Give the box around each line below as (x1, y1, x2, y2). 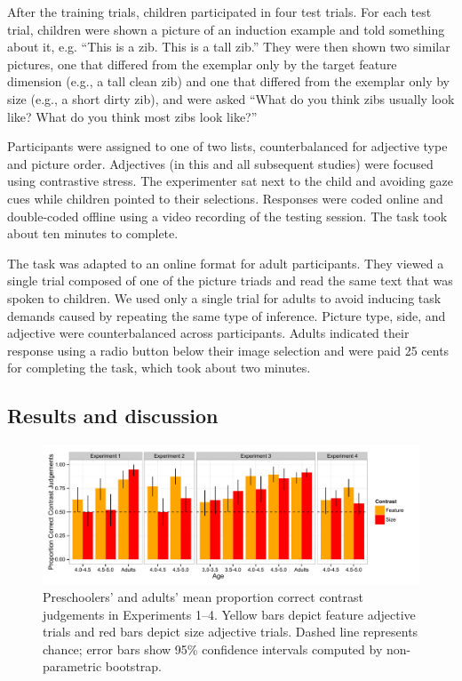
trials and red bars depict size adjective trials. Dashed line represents (43, 622, 418, 641)
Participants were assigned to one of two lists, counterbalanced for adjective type (7, 137, 448, 156)
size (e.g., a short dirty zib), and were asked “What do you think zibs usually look (7, 89, 455, 108)
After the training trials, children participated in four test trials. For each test (7, 3, 432, 20)
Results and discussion (7, 402, 219, 429)
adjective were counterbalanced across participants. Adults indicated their (7, 324, 410, 342)
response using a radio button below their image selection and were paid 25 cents (7, 340, 450, 359)
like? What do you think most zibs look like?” (7, 107, 258, 125)
